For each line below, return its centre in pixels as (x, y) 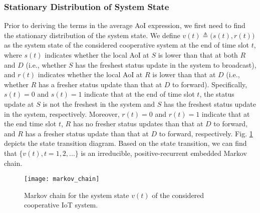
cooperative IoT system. (61, 205)
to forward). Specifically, (210, 84)
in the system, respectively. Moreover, (62, 114)
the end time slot (30, 124)
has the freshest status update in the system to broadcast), (166, 64)
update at (19, 103)
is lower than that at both (198, 55)
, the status (217, 94)
